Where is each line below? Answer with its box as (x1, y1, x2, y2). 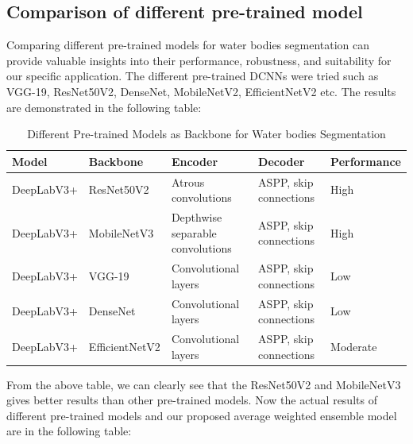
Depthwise (171, 209, 222, 226)
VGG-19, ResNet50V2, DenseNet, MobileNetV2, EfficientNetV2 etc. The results (6, 83, 396, 99)
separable (171, 224, 217, 241)
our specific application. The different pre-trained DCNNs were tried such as (6, 68, 379, 84)
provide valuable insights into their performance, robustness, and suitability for (6, 52, 392, 68)
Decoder (258, 153, 305, 169)
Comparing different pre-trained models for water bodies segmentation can (6, 37, 370, 53)
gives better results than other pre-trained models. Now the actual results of (6, 392, 377, 408)
